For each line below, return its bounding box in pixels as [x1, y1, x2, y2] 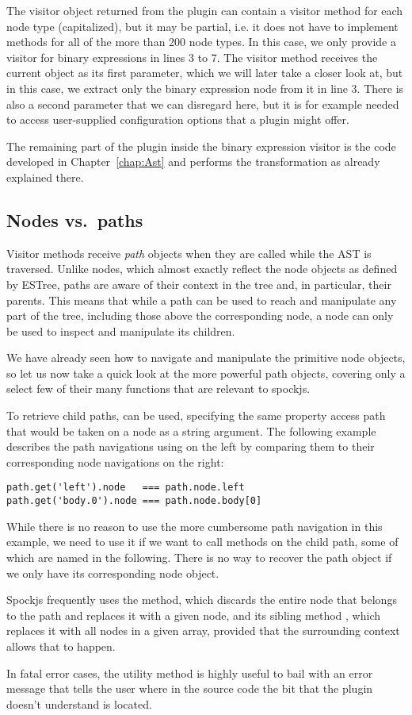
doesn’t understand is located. [6, 695, 152, 712]
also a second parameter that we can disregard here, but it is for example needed [6, 95, 399, 112]
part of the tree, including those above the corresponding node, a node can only [6, 307, 394, 324]
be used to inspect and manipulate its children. [6, 322, 235, 339]
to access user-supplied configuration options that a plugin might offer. [6, 111, 349, 128]
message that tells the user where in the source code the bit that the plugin [6, 680, 373, 697]
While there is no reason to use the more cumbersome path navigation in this [6, 517, 383, 534]
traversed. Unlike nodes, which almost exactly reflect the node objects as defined [6, 260, 398, 277]
